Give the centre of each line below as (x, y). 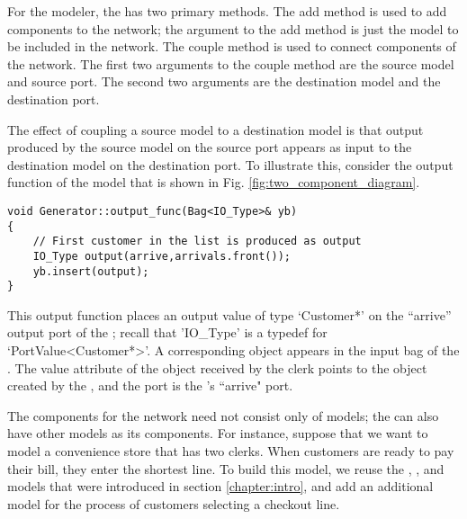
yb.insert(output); (91, 271)
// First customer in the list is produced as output (197, 242)
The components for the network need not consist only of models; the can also (223, 415)
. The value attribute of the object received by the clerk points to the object (217, 367)
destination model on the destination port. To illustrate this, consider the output (230, 164)
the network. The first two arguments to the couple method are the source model (231, 63)
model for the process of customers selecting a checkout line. (174, 503)
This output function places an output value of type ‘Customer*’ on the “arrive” (229, 314)
